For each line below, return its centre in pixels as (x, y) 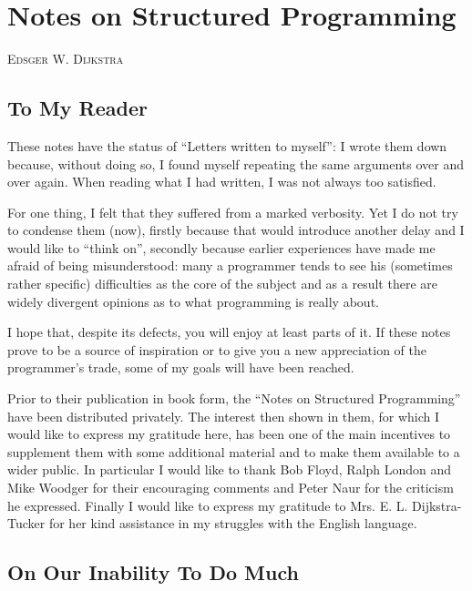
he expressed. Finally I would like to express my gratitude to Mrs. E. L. (208, 505)
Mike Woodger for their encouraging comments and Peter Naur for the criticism (231, 488)
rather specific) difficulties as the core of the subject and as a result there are (222, 284)
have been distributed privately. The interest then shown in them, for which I (224, 416)
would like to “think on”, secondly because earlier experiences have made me (221, 247)
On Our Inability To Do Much (153, 572)
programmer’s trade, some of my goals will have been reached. (181, 367)
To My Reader (77, 108)
